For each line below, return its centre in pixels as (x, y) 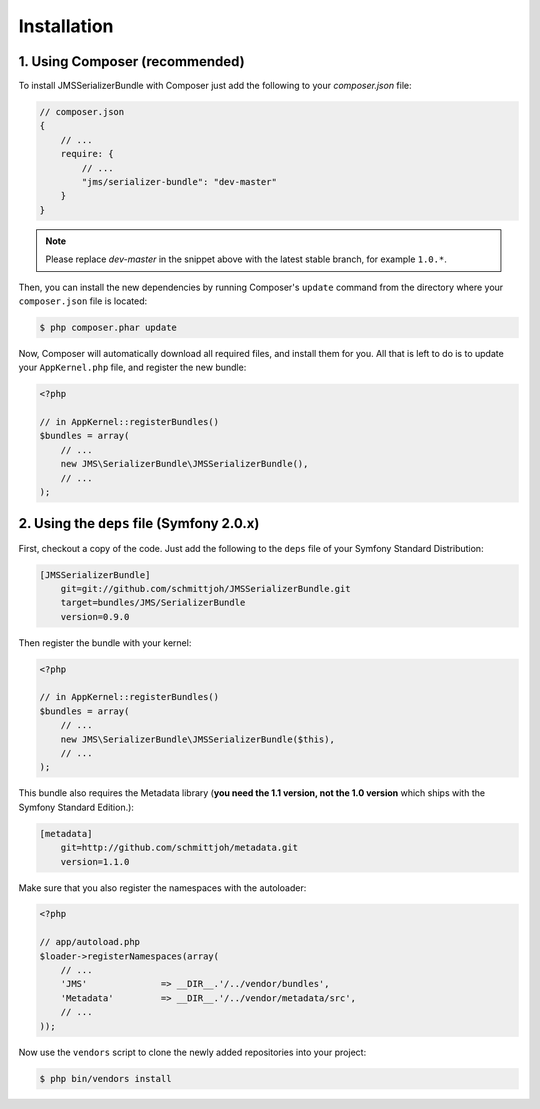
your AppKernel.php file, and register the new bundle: (132, 367)
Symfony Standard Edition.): (76, 807)
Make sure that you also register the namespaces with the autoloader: (162, 887)
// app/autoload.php (89, 942)
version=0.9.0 (95, 616)
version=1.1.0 (95, 861)
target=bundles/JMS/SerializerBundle (153, 603)
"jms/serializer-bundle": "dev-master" (179, 181)
